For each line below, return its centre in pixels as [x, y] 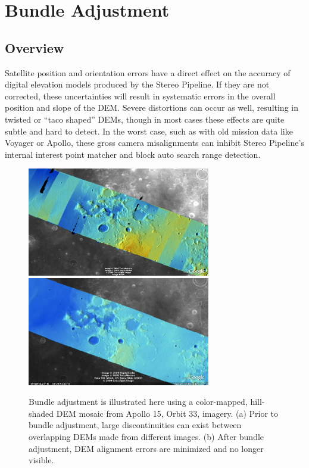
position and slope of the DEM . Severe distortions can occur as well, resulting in [152, 107]
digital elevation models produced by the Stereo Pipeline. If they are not [137, 84]
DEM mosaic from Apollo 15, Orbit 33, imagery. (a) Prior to [167, 413]
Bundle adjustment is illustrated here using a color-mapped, [138, 402]
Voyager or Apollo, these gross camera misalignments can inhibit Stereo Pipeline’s [154, 143]
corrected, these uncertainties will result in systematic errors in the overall [140, 96]
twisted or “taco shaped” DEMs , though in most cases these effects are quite [145, 119]
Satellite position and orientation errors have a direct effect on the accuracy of [148, 72]
